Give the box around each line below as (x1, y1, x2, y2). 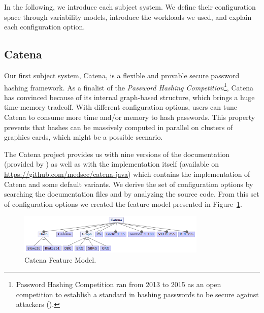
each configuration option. (4, 21, 85, 32)
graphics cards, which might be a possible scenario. (4, 132, 163, 142)
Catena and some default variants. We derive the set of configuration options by (4, 178, 253, 189)
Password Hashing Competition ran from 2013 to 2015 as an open (16, 279, 221, 290)
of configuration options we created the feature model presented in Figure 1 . (4, 198, 242, 209)
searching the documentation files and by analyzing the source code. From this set (4, 189, 259, 199)
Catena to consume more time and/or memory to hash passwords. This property (4, 112, 255, 122)
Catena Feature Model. (24, 254, 96, 265)
